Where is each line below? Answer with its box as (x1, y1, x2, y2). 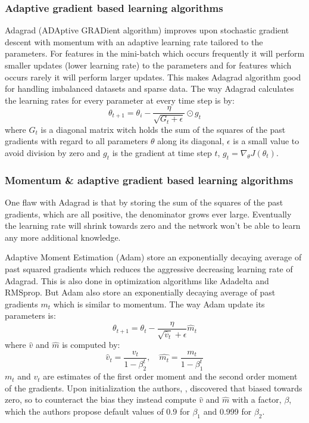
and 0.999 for (203, 405, 252, 417)
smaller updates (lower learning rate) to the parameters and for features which (5, 59, 292, 71)
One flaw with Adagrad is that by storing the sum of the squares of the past (5, 196, 283, 209)
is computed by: (62, 338, 120, 351)
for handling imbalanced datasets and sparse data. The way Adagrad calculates (5, 82, 294, 95)
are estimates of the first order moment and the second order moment (43, 370, 298, 382)
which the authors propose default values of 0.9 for (5, 405, 190, 417)
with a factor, (232, 393, 282, 406)
